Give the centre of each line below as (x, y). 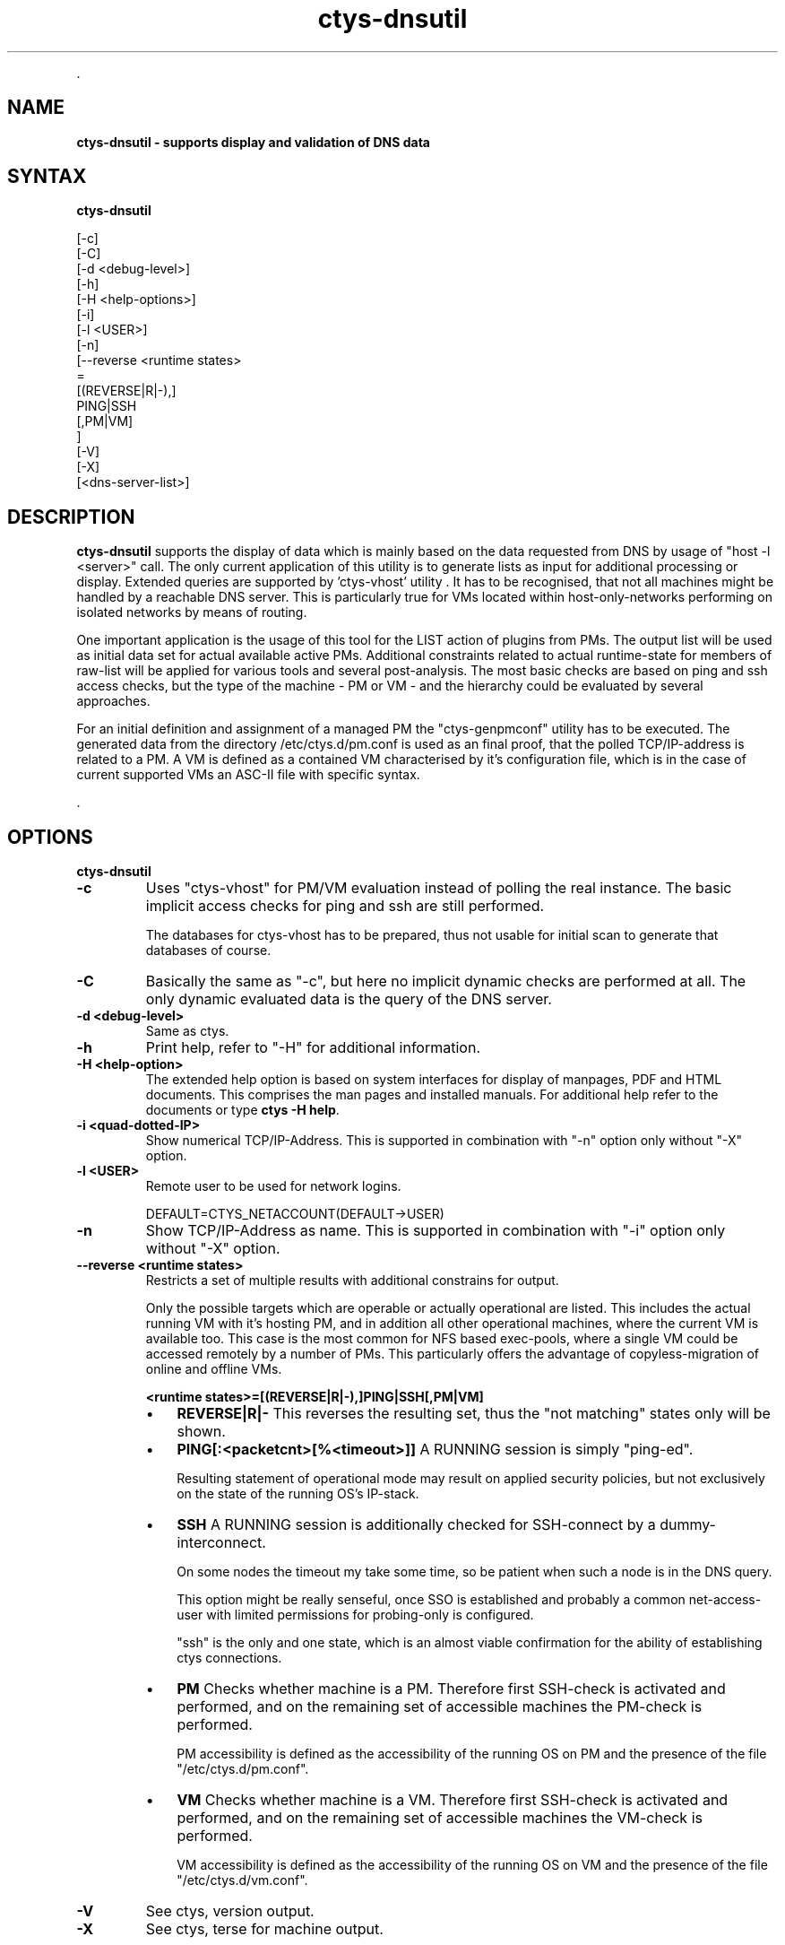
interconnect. (221, 1543)
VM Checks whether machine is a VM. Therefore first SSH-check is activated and (453, 1800)
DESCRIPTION (71, 517)
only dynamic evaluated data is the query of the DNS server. (349, 999)
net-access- (725, 1600)
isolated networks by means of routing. (192, 612)
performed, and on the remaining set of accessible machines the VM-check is (440, 1818)
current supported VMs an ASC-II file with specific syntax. (248, 775)
